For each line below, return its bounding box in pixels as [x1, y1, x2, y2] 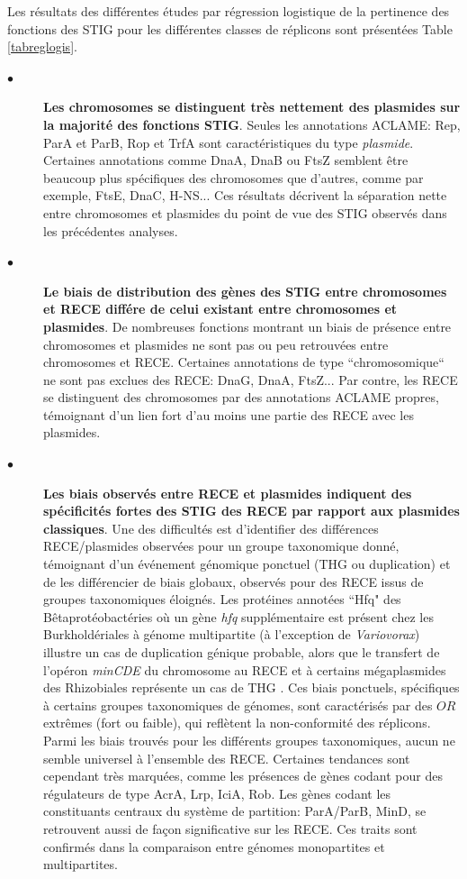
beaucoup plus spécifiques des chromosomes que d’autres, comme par [43, 168, 424, 187]
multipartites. [43, 855, 118, 874]
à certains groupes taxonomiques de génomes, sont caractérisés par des [43, 695, 433, 714]
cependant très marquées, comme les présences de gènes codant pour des [43, 766, 443, 785]
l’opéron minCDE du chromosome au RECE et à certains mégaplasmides [43, 660, 446, 679]
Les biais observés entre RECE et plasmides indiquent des [43, 483, 412, 502]
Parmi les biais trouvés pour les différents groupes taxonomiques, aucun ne [43, 730, 455, 749]
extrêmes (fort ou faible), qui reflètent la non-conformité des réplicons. [43, 713, 431, 732]
